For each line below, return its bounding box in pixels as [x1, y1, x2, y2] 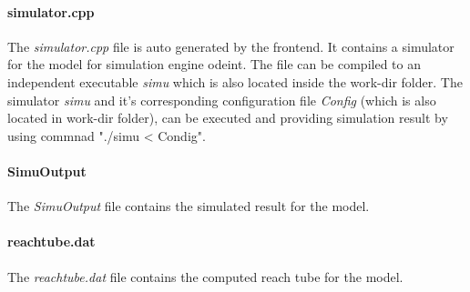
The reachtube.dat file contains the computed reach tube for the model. [7, 267, 404, 286]
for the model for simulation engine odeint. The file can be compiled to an [7, 55, 421, 74]
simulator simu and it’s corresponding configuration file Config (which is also [7, 90, 436, 109]
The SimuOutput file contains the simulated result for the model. [7, 196, 370, 216]
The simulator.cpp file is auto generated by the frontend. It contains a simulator [7, 36, 455, 55]
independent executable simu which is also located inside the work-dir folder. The [7, 72, 463, 91]
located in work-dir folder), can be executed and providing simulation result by [7, 108, 448, 127]
